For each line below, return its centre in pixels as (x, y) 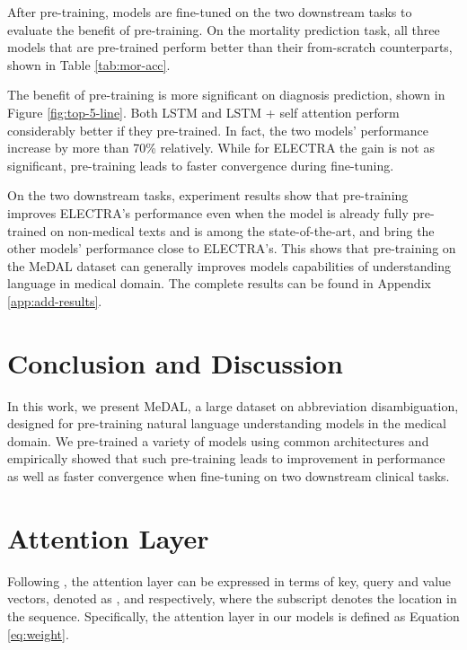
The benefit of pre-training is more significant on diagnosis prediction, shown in (226, 95)
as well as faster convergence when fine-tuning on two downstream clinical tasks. (229, 476)
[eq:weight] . (38, 633)
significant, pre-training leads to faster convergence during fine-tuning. (201, 165)
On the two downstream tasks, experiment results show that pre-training (208, 195)
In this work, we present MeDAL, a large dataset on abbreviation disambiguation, (233, 405)
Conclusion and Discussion (175, 362)
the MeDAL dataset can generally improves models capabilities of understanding (229, 265)
